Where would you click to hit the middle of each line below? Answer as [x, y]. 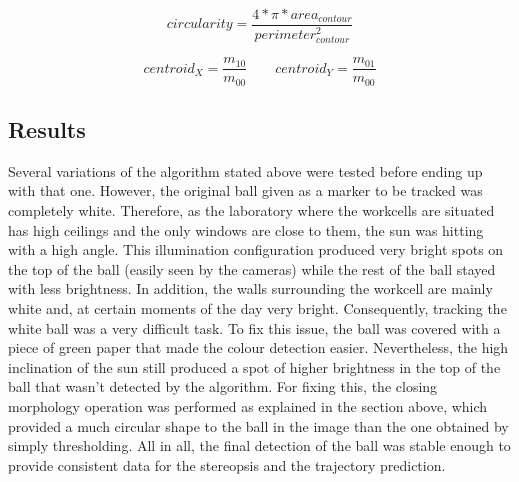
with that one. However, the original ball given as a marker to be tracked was [245, 190]
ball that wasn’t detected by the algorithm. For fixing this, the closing [223, 386]
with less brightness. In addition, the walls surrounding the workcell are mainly [250, 288]
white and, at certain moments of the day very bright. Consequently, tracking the [257, 308]
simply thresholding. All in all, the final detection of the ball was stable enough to [259, 445]
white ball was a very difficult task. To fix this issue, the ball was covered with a [254, 327]
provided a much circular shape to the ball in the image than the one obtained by [258, 425]
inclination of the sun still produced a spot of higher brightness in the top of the [254, 366]
